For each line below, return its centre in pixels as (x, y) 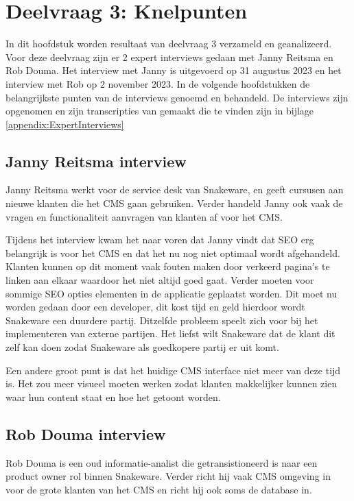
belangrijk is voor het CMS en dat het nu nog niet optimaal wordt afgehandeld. (173, 253)
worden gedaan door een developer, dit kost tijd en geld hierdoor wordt (155, 307)
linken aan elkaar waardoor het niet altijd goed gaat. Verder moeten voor (160, 280)
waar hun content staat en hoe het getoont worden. (113, 396)
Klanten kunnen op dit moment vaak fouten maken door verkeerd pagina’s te (168, 266)
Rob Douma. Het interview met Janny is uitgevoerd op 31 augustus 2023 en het (174, 70)
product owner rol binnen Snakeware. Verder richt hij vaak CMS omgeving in (168, 476)
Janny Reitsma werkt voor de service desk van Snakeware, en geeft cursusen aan (175, 190)
